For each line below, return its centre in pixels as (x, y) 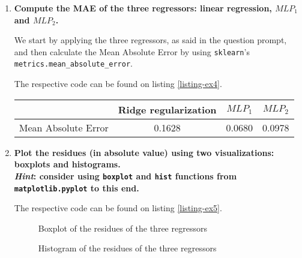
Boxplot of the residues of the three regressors (122, 228)
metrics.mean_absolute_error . (73, 63)
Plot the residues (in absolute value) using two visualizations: (144, 152)
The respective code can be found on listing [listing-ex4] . (118, 84)
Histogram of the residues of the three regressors (127, 248)
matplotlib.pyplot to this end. (77, 187)
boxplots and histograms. (67, 164)
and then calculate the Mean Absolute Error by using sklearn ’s (132, 51)
